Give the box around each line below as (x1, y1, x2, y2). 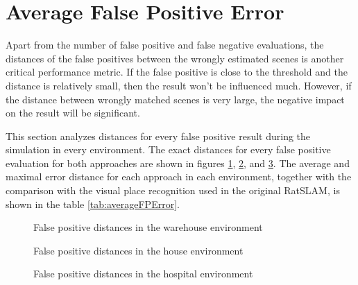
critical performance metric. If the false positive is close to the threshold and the (6, 64, 348, 79)
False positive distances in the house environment (33, 243, 244, 257)
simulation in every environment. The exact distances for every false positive (6, 142, 331, 157)
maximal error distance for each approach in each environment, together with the (6, 169, 352, 184)
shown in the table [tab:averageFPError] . (6, 196, 180, 211)
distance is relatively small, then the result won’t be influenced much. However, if (6, 78, 352, 92)
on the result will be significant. (6, 105, 140, 120)
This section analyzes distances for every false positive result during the (6, 128, 311, 143)
